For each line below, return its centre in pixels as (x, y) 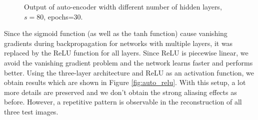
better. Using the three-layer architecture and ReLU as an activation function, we (129, 72)
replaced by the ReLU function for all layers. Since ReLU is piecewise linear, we (126, 53)
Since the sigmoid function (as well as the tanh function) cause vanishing (116, 33)
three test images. (31, 111)
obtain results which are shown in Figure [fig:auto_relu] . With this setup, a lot (125, 82)
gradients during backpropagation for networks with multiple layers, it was (118, 43)
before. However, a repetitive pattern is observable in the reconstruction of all (123, 102)
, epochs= (59, 16)
